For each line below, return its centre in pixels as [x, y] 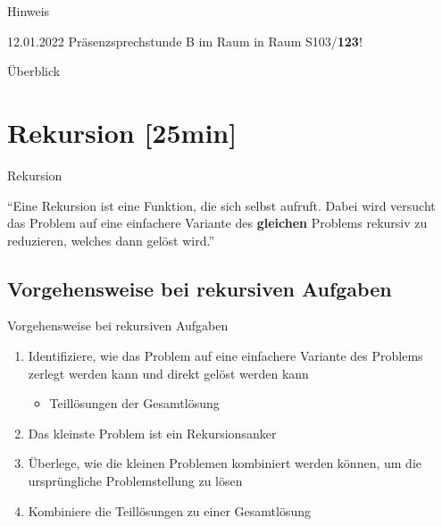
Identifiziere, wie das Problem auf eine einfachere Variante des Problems [225, 356]
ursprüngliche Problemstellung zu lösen [135, 481]
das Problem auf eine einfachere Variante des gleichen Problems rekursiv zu [217, 223]
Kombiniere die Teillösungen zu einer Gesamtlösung [169, 510]
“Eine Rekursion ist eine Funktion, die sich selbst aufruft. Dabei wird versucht [221, 205]
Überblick [34, 71]
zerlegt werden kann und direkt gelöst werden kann [168, 373]
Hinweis [29, 11]
